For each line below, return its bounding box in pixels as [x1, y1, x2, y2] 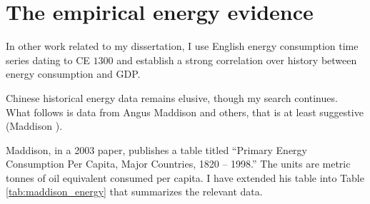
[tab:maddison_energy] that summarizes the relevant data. [6, 184, 263, 199]
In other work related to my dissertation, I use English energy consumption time [6, 39, 359, 53]
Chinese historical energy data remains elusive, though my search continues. [6, 90, 338, 105]
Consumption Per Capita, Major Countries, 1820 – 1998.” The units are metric [6, 156, 351, 171]
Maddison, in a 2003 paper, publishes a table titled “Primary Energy [6, 142, 308, 157]
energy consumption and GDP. [6, 66, 141, 81]
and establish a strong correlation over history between [116, 52, 357, 67]
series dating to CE [6, 52, 90, 67]
